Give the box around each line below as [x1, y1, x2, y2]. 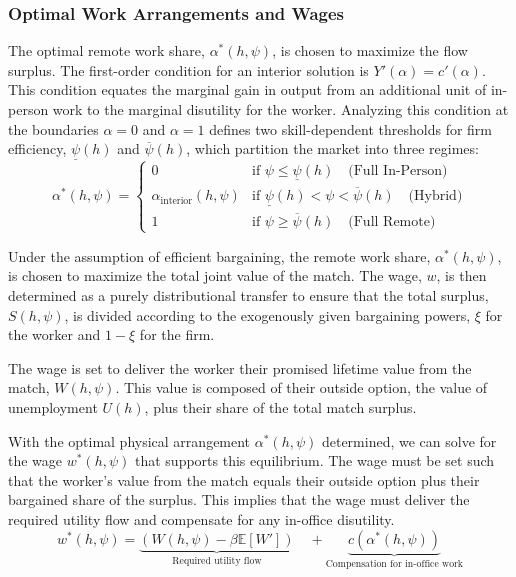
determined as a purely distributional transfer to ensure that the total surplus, [8, 285, 489, 306]
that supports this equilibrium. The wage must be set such [134, 450, 495, 471]
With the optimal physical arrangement [8, 430, 251, 451]
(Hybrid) [408, 189, 463, 204]
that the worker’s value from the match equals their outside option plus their [8, 469, 480, 490]
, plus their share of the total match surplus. [144, 397, 417, 418]
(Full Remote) [348, 214, 436, 229]
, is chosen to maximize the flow [272, 40, 468, 61]
